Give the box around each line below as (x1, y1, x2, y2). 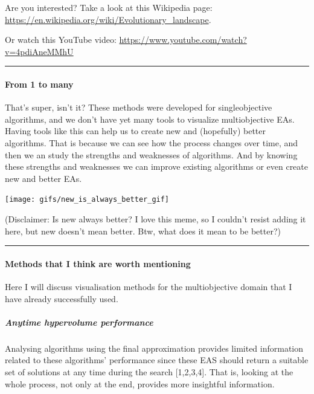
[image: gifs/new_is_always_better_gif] (5, 195, 170, 204)
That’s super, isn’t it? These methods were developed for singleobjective (5, 101, 272, 114)
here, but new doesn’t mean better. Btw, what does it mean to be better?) (5, 224, 281, 237)
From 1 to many (5, 77, 74, 90)
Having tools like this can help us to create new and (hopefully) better (5, 124, 266, 137)
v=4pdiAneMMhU (5, 45, 74, 57)
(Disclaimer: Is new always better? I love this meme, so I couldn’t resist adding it (5, 212, 306, 225)
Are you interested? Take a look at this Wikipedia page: (5, 1, 213, 13)
